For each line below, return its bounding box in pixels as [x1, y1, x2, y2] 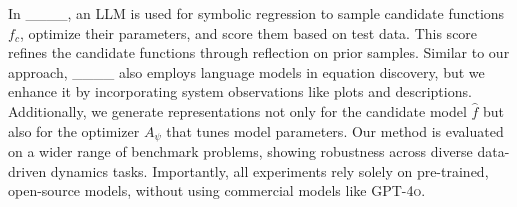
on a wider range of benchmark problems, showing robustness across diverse [8, 141, 473, 162]
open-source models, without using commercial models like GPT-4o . [8, 180, 426, 201]
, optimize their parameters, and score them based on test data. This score [19, 22, 478, 43]
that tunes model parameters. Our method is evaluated [166, 120, 504, 141]
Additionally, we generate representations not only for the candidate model [8, 100, 467, 121]
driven [8, 160, 47, 181]
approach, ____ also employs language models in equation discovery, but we [8, 61, 485, 82]
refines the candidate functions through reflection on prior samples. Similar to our [8, 42, 510, 63]
